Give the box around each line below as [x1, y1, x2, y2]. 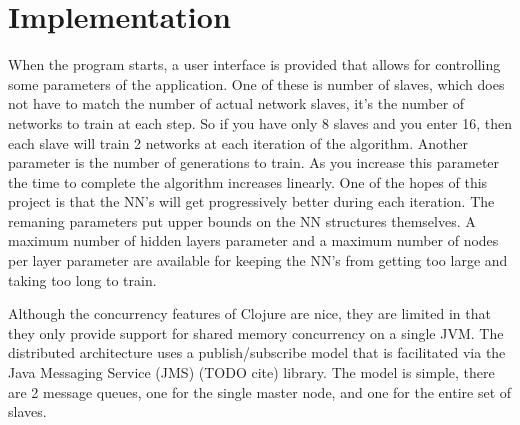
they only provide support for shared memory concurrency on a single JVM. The [8, 322, 504, 343]
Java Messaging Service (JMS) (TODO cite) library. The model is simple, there [8, 362, 495, 383]
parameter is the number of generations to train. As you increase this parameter [8, 152, 500, 173]
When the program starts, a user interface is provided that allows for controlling [8, 54, 501, 75]
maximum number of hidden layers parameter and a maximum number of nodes [8, 230, 499, 251]
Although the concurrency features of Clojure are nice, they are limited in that [8, 303, 491, 324]
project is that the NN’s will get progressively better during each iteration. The [8, 191, 495, 212]
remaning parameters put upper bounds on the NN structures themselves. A [8, 210, 476, 231]
